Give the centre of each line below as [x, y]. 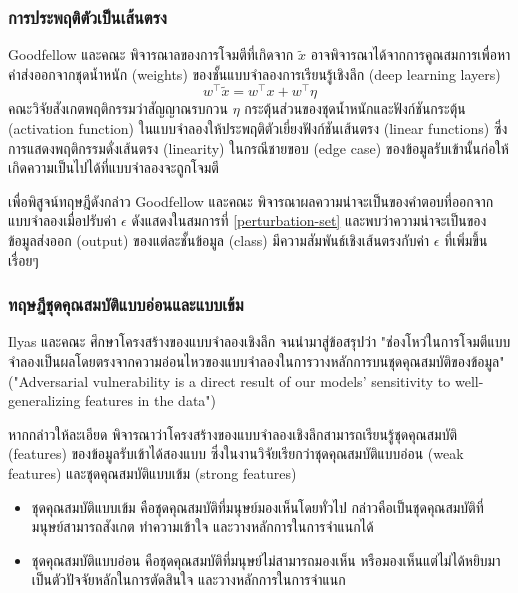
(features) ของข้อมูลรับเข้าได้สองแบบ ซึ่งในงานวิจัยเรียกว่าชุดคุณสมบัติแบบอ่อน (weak [236, 453]
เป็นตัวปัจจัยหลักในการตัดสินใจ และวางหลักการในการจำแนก [188, 579]
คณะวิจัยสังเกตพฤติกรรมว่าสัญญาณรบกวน [118, 108]
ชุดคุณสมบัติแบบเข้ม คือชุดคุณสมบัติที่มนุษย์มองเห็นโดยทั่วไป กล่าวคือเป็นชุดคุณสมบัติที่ [257, 506]
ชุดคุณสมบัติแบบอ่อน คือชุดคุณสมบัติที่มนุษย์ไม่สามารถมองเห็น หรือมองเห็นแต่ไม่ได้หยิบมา [266, 559]
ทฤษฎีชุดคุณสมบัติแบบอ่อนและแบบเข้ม [126, 304]
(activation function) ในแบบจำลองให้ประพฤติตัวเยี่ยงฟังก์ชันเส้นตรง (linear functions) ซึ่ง [258, 128]
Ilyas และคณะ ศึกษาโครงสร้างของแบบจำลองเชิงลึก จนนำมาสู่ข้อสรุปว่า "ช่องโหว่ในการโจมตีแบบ [259, 341]
